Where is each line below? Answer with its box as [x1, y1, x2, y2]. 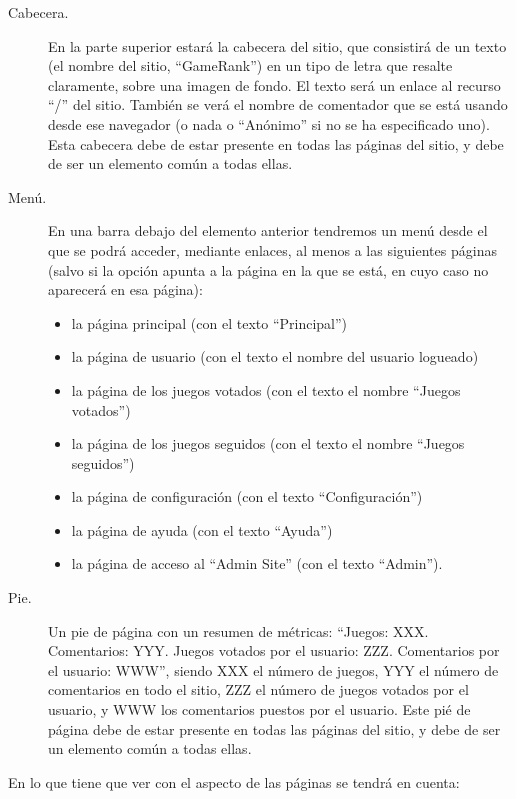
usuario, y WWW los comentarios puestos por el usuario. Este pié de [48, 699, 471, 720]
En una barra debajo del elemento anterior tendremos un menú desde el [48, 220, 488, 241]
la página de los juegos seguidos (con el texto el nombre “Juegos [71, 433, 465, 454]
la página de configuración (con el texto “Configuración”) [71, 486, 423, 507]
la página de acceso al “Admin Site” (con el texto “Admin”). [71, 553, 443, 574]
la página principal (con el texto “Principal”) [71, 312, 348, 333]
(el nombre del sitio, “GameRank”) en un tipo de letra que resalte [48, 55, 453, 76]
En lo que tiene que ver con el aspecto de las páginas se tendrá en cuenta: [8, 771, 460, 792]
